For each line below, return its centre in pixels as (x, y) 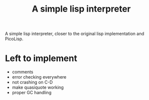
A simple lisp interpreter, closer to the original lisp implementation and (74, 34)
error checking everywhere (39, 77)
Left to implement (41, 58)
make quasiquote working (38, 87)
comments (22, 72)
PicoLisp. (14, 39)
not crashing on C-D (32, 82)
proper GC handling (32, 93)
